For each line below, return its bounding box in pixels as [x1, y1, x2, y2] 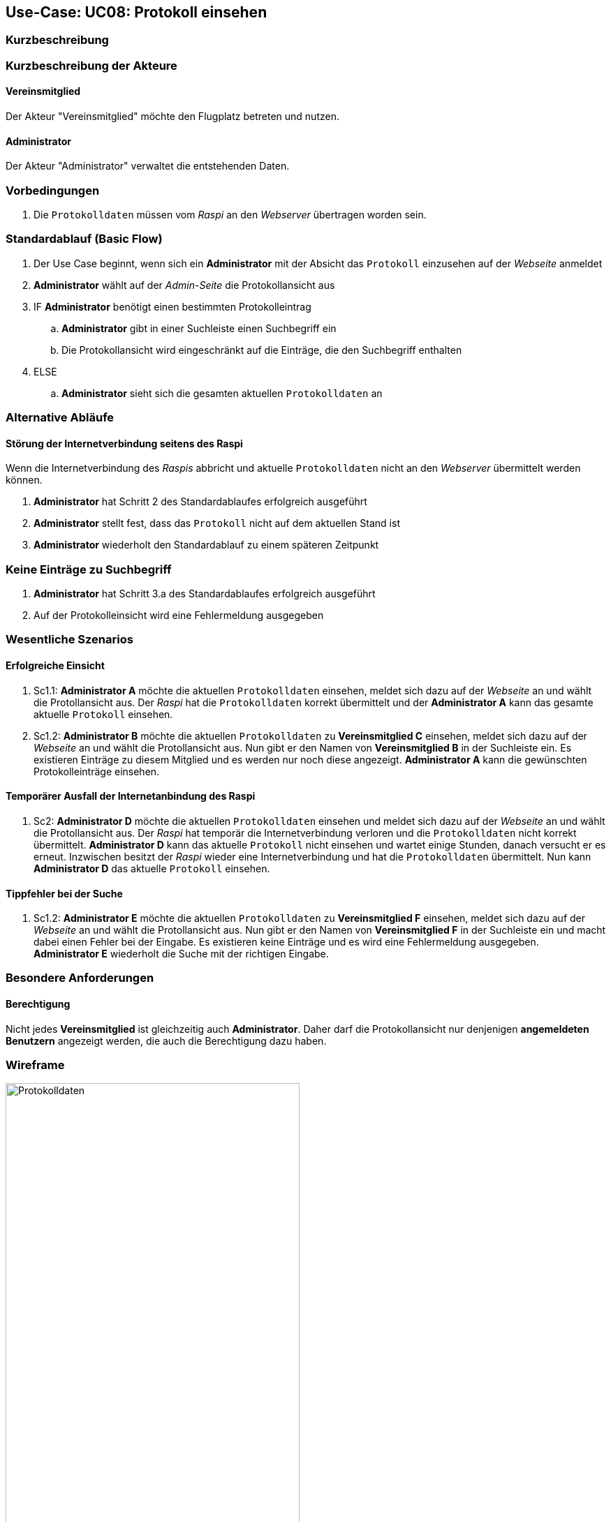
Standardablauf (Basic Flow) [6, 232, 163, 246]
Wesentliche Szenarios [6, 632, 133, 647]
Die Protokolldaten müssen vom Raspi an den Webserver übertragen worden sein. [34, 208, 427, 221]
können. [6, 474, 43, 486]
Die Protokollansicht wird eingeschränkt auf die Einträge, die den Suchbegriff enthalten [61, 343, 462, 356]
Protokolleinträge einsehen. [34, 765, 160, 777]
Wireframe [6, 1058, 65, 1073]
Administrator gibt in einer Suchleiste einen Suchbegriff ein [61, 322, 337, 334]
